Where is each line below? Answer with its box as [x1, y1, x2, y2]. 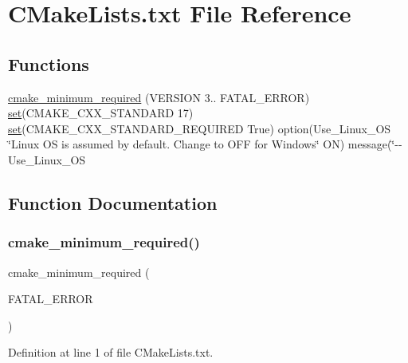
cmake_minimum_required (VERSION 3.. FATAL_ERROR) [8, 89, 310, 105]
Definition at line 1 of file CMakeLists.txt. [8, 344, 214, 361]
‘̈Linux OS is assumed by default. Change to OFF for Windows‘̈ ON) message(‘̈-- [8, 136, 402, 152]
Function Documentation [8, 190, 218, 215]
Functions [8, 51, 89, 76]
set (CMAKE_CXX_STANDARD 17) [8, 105, 194, 121]
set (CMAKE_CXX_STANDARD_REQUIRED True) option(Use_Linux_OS [8, 120, 391, 136]
